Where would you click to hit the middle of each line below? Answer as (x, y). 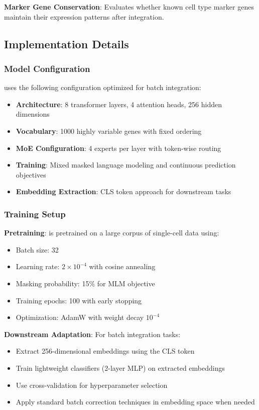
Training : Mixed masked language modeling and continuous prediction (126, 165)
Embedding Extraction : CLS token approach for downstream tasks (123, 191)
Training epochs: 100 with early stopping (79, 300)
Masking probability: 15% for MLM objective (85, 283)
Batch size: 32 (37, 249)
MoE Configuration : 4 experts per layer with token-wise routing (118, 148)
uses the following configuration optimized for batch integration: (103, 87)
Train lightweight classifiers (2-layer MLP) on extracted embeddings (120, 367)
